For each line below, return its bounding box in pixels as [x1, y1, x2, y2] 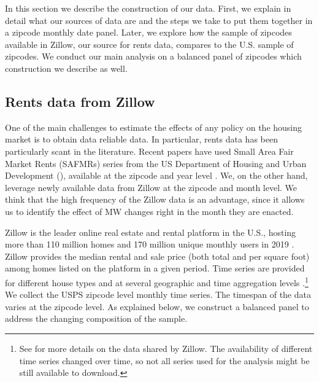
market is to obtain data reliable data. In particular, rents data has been [5, 133, 278, 146]
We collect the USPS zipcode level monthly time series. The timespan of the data [5, 288, 311, 301]
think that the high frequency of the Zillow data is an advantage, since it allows [5, 193, 305, 206]
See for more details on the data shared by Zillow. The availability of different [19, 341, 313, 354]
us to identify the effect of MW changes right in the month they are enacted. [5, 205, 294, 217]
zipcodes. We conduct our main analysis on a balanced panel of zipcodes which [5, 50, 302, 63]
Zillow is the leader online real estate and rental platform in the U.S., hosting [5, 225, 296, 238]
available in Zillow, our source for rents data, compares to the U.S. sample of [5, 37, 294, 50]
